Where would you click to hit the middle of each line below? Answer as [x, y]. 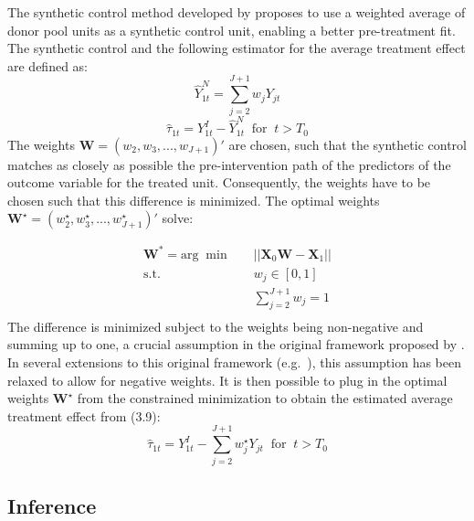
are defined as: [48, 65]
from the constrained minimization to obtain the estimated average [265, 398]
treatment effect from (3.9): [84, 415]
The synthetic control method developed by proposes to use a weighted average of [237, 12]
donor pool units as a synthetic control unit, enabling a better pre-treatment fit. [232, 30]
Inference [52, 505]
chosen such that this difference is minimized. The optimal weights [194, 200]
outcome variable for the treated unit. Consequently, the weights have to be [219, 182]
